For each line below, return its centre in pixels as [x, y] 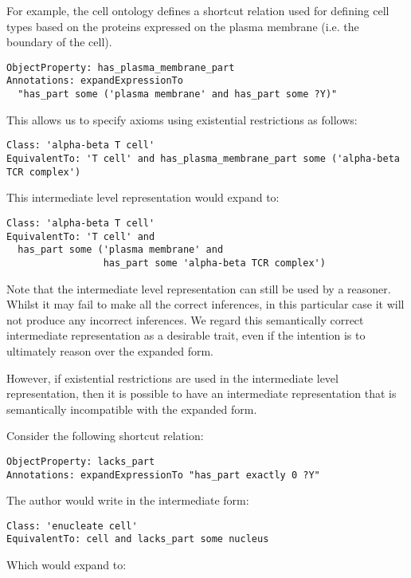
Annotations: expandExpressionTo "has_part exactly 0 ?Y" [163, 475]
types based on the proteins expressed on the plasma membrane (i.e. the [183, 26]
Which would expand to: [67, 565]
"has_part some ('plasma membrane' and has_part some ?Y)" [178, 94]
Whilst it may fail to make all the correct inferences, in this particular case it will [205, 304]
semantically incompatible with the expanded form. [132, 409]
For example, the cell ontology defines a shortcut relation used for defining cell [198, 10]
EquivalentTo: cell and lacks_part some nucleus [138, 539]
